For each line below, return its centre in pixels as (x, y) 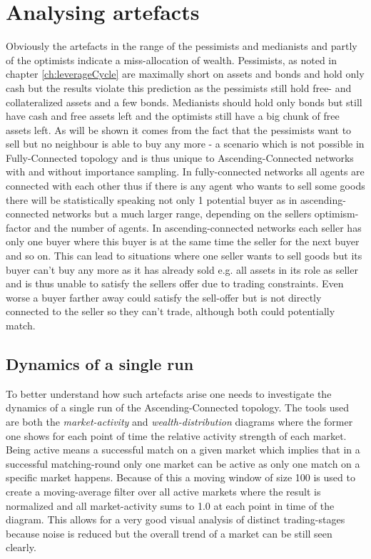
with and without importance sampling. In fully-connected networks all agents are (185, 171)
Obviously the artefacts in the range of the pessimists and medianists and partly (182, 46)
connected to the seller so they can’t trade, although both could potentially (171, 311)
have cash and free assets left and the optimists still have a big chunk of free (173, 116)
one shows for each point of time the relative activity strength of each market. (176, 435)
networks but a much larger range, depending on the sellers (182, 214)
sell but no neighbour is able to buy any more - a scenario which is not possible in (185, 144)
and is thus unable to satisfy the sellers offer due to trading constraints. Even (175, 283)
